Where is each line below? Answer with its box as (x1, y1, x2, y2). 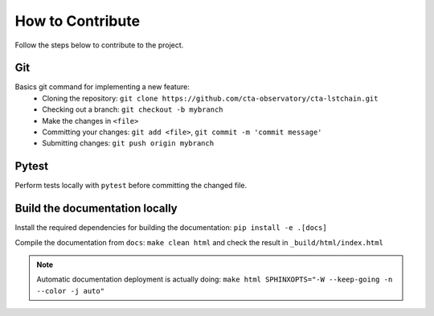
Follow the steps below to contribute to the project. (14, 40, 184, 50)
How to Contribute (14, 12, 141, 30)
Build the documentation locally (14, 202, 178, 215)
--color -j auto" (36, 286, 104, 295)
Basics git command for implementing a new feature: (14, 82, 190, 92)
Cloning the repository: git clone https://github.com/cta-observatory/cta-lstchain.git (42, 93, 379, 103)
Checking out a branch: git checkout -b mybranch (42, 105, 224, 114)
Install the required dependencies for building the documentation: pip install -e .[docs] (14, 223, 327, 232)
